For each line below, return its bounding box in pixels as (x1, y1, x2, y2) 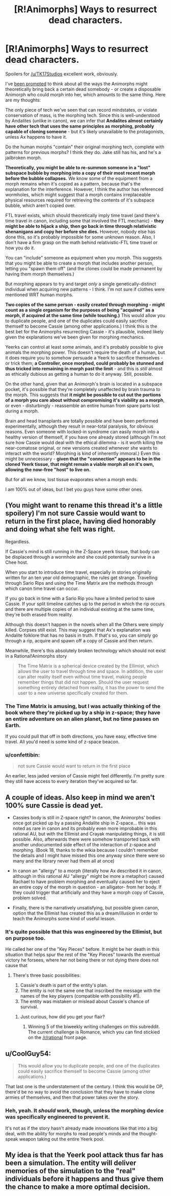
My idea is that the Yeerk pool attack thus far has (5, 1151, 164, 1159)
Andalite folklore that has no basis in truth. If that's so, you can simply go (5, 632, 158, 638)
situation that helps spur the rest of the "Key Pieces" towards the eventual (5, 952, 160, 958)
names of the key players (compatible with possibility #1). (20, 993, 141, 999)
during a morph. (5, 408, 39, 414)
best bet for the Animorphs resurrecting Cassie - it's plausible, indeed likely (5, 328, 164, 334)
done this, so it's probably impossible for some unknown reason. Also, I (5, 233, 155, 240)
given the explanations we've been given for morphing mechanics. (5, 334, 145, 340)
